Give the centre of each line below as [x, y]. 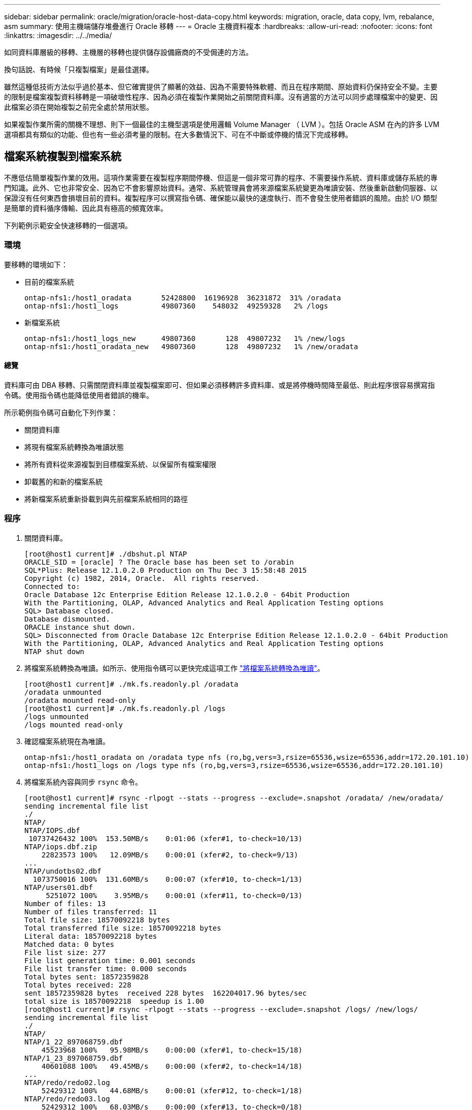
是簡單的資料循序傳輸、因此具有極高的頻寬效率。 [86, 208]
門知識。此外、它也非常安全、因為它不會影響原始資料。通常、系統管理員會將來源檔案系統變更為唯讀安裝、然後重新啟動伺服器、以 [221, 188]
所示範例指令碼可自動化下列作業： [61, 412]
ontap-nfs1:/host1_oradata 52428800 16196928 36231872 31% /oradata [183, 298]
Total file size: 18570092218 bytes [97, 920]
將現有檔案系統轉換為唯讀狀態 [74, 447]
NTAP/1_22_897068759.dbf [74, 1042]
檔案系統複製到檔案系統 [63, 157]
